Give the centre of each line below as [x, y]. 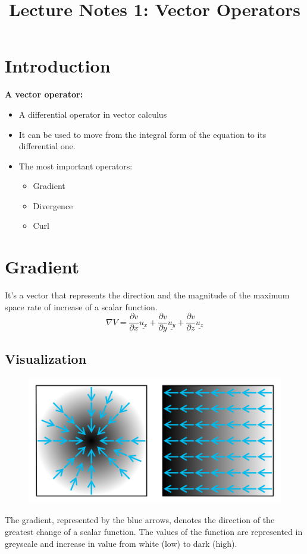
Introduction [58, 66]
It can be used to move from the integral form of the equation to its [142, 134]
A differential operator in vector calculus [93, 114]
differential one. [47, 146]
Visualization [46, 358]
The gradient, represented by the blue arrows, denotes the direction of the [140, 520]
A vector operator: [44, 94]
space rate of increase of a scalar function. [81, 306]
